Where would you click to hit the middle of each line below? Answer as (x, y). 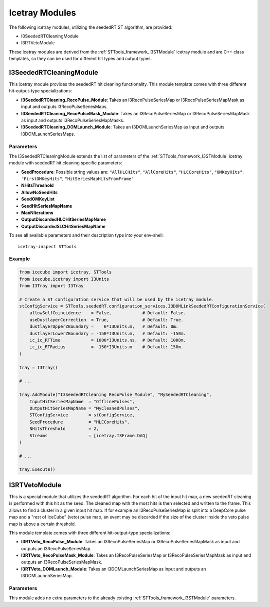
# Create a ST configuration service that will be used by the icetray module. (117, 299)
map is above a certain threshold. (43, 524)
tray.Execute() (37, 470)
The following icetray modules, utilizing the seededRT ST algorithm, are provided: (91, 27)
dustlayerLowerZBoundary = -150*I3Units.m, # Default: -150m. (108, 333)
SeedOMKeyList (38, 199)
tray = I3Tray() (39, 367)
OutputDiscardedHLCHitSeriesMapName (63, 219)
